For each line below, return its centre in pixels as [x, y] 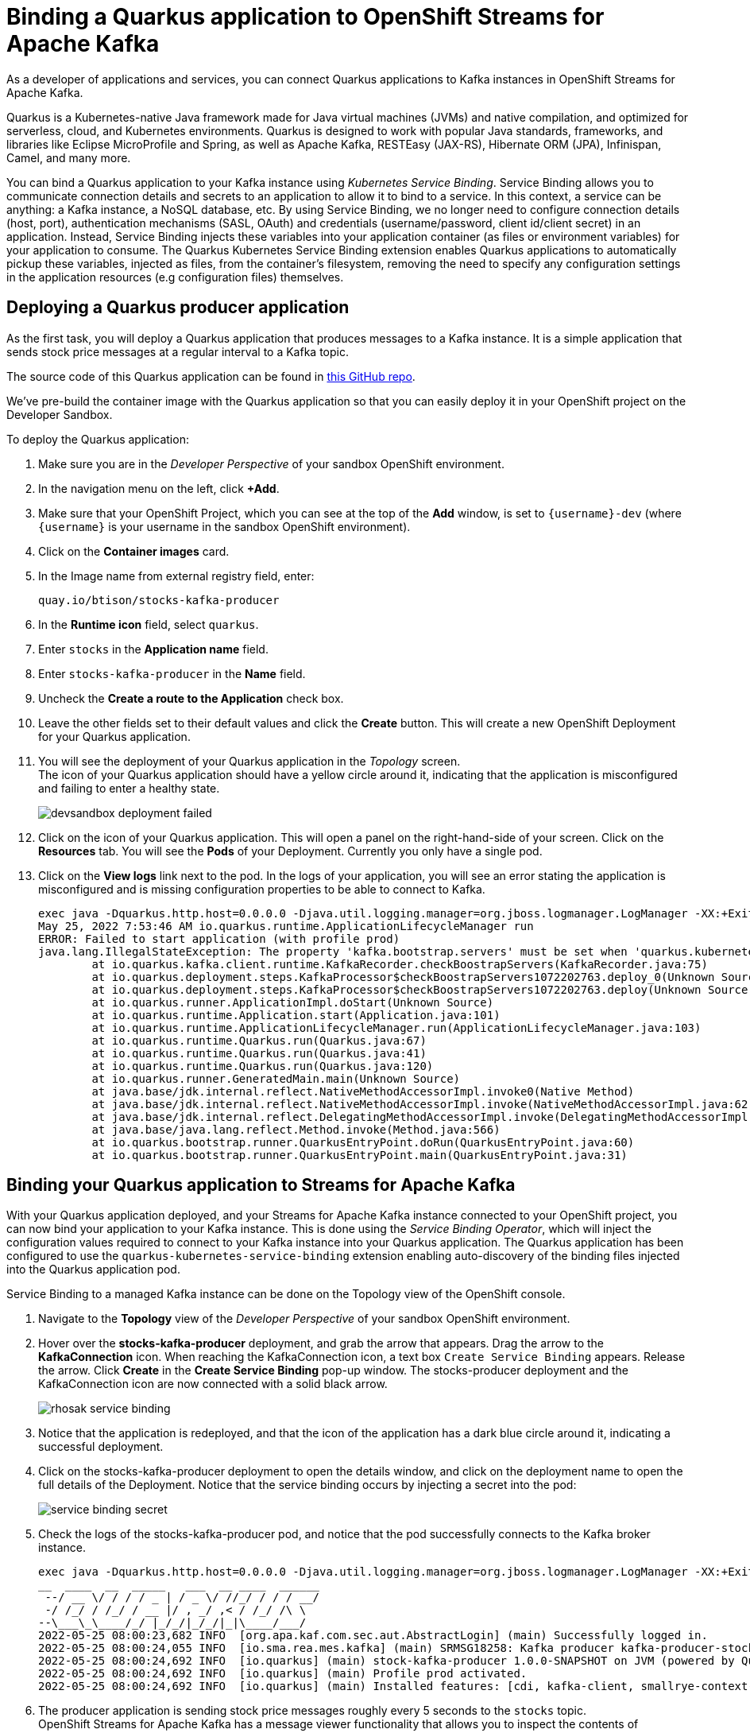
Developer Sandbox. [60, 414]
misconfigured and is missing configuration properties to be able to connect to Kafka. [262, 889]
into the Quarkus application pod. [93, 1270]
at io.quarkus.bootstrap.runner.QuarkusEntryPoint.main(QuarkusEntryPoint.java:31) [360, 1155]
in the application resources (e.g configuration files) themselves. [175, 277]
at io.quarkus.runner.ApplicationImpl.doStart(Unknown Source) [293, 1002]
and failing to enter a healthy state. [129, 788]
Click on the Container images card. [134, 551]
